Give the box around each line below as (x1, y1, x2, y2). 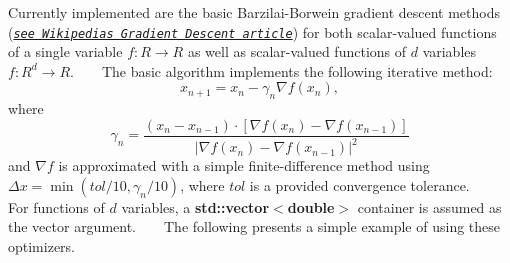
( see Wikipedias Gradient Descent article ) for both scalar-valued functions (8, 21, 497, 42)
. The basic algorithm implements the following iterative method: (70, 60, 493, 81)
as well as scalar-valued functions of (187, 41, 407, 62)
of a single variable (8, 41, 123, 62)
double (287, 196, 335, 217)
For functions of (8, 196, 105, 217)
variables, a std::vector (121, 196, 270, 217)
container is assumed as (357, 196, 502, 217)
